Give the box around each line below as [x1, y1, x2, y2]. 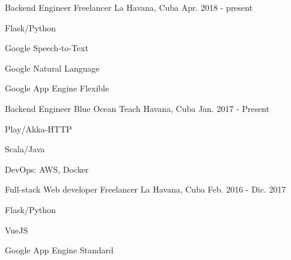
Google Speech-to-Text [5, 42, 88, 54]
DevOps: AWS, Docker [5, 162, 89, 175]
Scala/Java [5, 143, 45, 155]
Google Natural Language [5, 61, 100, 74]
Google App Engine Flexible [5, 82, 109, 94]
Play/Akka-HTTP [5, 122, 72, 135]
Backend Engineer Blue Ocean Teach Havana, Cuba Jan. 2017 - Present [5, 102, 270, 114]
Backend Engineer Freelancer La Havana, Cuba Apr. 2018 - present [5, 1, 253, 13]
